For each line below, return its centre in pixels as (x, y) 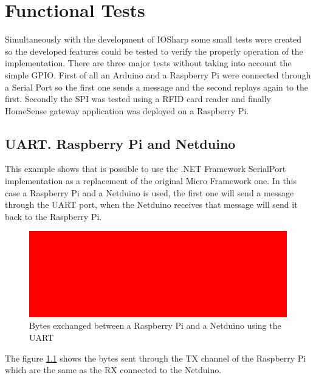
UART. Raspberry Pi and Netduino (120, 143)
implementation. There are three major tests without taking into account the (148, 63)
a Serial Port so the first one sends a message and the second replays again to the (157, 87)
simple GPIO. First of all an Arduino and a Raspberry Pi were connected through (158, 74)
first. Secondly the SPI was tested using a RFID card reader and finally (138, 99)
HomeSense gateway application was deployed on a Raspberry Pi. (127, 110)
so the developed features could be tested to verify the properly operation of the (154, 51)
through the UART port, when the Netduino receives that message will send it (151, 204)
